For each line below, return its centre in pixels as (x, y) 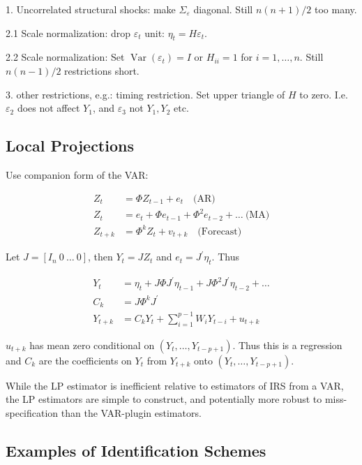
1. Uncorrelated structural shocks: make (91, 9)
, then (100, 257)
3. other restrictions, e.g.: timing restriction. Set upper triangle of (145, 94)
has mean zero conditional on (92, 345)
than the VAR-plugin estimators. (131, 412)
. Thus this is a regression (287, 345)
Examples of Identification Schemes (136, 450)
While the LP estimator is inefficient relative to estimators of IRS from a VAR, (175, 385)
